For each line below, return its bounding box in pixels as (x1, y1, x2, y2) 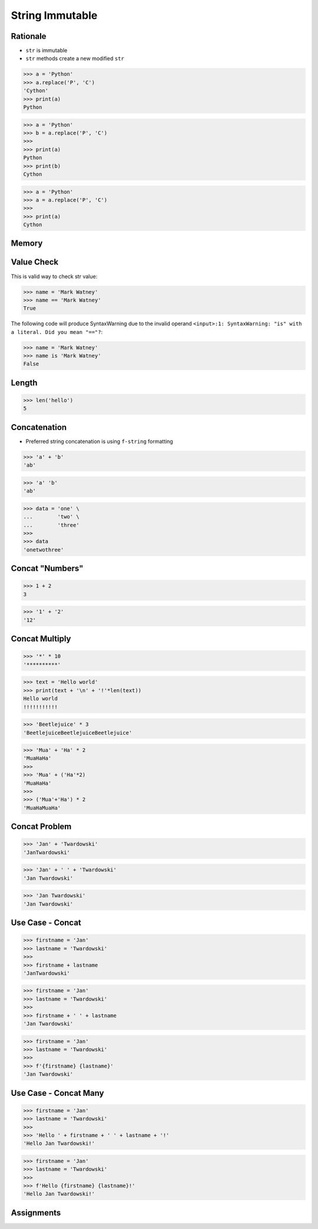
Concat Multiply (11, 634, 71, 644)
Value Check (11, 257, 59, 267)
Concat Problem (11, 822, 72, 832)
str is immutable (25, 47, 68, 54)
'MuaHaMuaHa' (23, 804, 61, 811)
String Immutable (11, 9, 98, 22)
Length (11, 378, 38, 388)
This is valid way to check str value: (11, 273, 98, 280)
